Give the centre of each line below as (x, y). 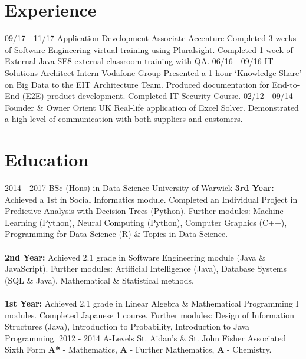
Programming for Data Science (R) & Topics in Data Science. (116, 234)
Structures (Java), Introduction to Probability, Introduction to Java (127, 326)
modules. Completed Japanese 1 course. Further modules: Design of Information (150, 314)
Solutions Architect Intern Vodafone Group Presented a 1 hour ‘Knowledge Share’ (153, 72)
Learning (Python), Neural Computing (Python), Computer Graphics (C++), (146, 222)
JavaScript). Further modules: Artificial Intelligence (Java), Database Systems (146, 269)
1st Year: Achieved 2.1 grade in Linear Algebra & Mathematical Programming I (152, 303)
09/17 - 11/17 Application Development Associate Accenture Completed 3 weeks (151, 38)
